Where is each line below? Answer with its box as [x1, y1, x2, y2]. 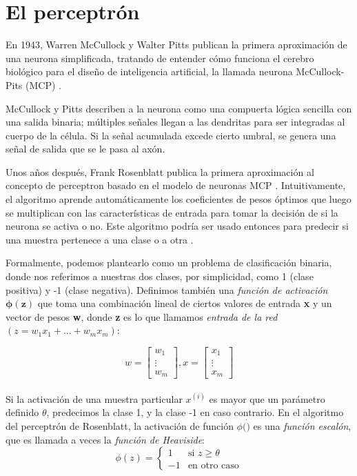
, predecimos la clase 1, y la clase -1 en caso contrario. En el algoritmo [46, 405, 344, 419]
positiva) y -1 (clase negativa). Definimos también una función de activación [6, 282, 328, 297]
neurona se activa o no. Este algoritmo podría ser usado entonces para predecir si [6, 219, 349, 233]
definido [6, 405, 39, 419]
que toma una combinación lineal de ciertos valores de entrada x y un [37, 296, 332, 310]
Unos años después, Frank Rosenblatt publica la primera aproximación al [6, 164, 314, 179]
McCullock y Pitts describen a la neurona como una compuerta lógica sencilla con [6, 101, 352, 115]
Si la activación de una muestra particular [6, 391, 183, 406]
